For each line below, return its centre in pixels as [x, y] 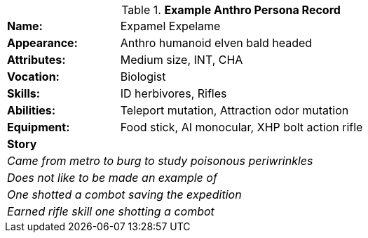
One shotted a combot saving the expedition [124, 194]
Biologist [143, 77]
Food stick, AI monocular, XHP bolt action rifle [241, 127]
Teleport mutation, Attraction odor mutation [234, 110]
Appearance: [42, 43]
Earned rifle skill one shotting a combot [111, 211]
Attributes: [36, 60]
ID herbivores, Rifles [173, 93]
